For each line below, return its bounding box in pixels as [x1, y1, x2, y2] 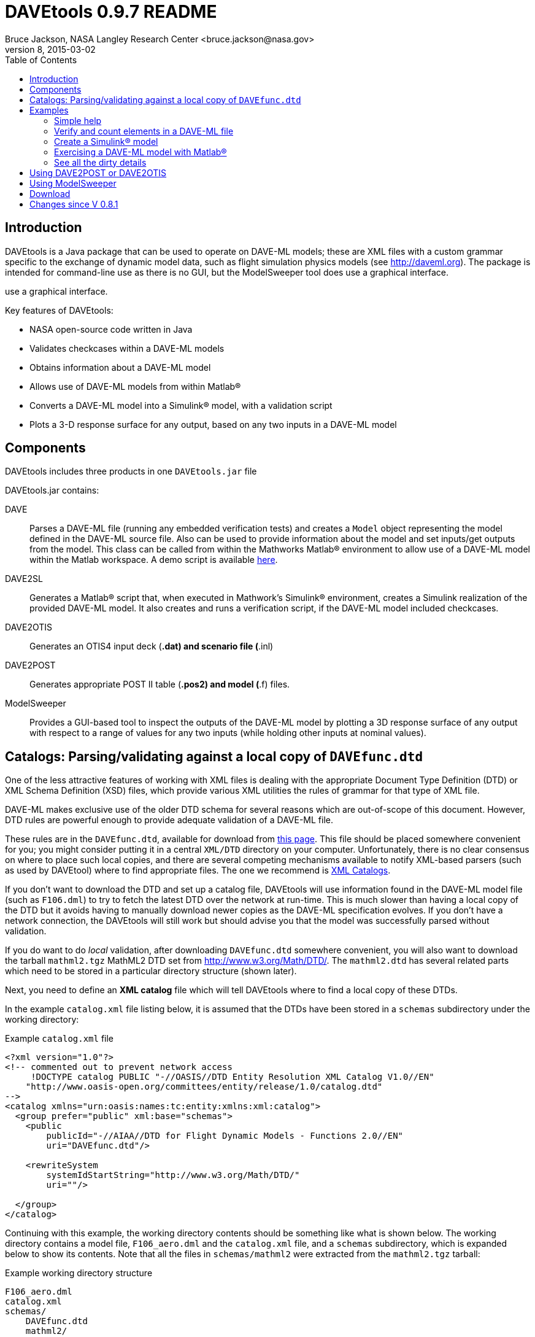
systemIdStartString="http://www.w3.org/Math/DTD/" [46, 1170, 300, 1180]
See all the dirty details [54, 157, 147, 168]
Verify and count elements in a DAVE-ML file [54, 125, 234, 136]
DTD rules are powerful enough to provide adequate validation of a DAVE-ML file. [5, 815, 334, 826]
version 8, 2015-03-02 [5, 44, 96, 55]
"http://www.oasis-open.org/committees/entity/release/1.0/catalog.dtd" [25, 1082, 383, 1092]
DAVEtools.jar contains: [5, 485, 99, 496]
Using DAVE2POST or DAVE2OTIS [29, 167, 167, 178]
